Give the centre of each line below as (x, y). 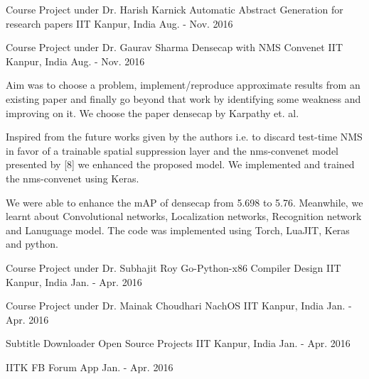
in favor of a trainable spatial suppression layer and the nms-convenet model (172, 150)
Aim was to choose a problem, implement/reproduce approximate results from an (183, 85)
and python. (32, 244)
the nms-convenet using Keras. (73, 178)
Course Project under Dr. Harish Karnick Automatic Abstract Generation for (175, 9)
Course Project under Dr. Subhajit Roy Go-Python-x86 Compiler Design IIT (173, 267)
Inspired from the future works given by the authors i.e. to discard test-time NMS (184, 137)
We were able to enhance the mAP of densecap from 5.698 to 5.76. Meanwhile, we (184, 202)
